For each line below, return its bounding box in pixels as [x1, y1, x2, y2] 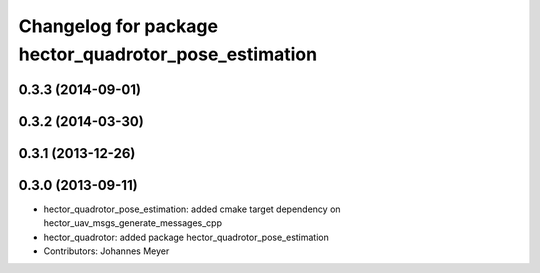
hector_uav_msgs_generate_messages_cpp [43, 217, 223, 229]
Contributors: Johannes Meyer [43, 245, 170, 257]
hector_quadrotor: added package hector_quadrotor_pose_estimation [43, 231, 330, 243]
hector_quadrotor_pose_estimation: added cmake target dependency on [43, 203, 341, 215]
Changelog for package [18, 15, 219, 37]
